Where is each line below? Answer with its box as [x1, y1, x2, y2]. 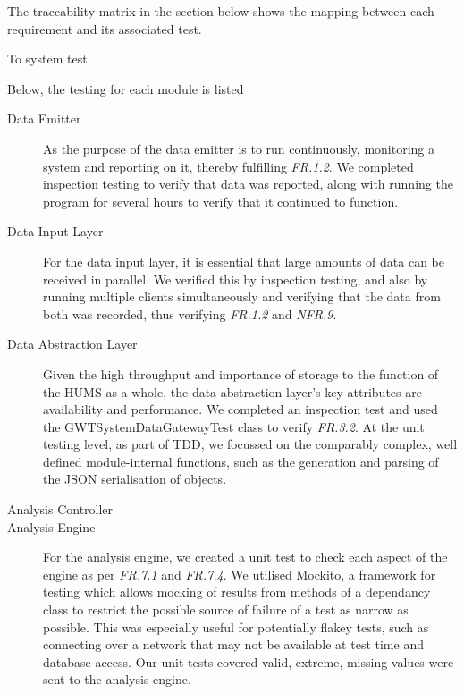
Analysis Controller [7, 500, 114, 519]
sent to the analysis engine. [43, 670, 191, 689]
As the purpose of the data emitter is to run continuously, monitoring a [43, 139, 434, 157]
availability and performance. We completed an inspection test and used [43, 400, 438, 419]
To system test [7, 49, 88, 68]
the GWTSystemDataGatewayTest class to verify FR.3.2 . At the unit [43, 417, 425, 436]
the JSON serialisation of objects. [43, 470, 227, 488]
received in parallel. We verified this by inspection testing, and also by [43, 269, 428, 288]
